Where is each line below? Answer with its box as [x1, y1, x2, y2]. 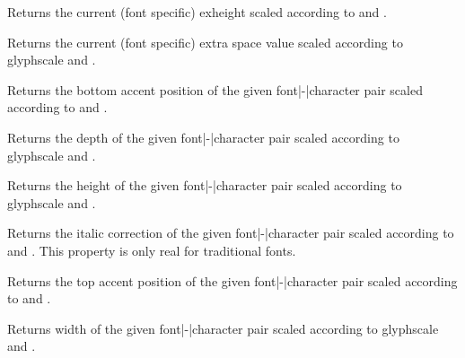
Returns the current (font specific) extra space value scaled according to [7, 32, 403, 51]
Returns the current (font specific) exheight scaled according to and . [7, 3, 387, 21]
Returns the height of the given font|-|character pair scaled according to [7, 176, 402, 195]
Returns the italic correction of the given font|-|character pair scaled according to [7, 223, 454, 242]
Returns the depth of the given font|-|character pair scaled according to [7, 127, 399, 146]
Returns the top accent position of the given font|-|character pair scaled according [7, 271, 458, 290]
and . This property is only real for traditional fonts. [7, 240, 296, 259]
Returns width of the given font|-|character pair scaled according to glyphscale [7, 319, 439, 337]
